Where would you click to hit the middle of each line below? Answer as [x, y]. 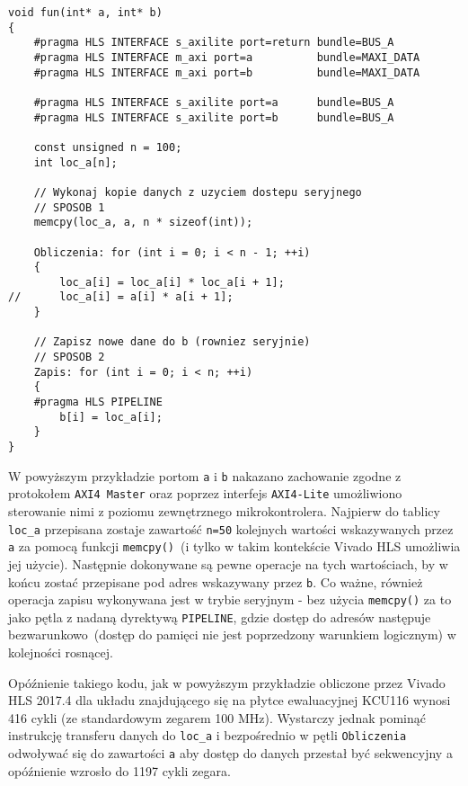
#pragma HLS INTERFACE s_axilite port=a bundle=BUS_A [214, 102]
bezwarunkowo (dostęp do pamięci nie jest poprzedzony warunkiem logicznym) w [232, 634]
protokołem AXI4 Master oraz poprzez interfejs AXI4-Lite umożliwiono [205, 493]
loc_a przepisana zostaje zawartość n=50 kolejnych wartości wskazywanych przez [231, 528]
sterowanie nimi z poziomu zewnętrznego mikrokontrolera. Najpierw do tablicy [224, 511]
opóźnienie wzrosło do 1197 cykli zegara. [119, 770]
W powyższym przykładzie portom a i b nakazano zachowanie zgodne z [205, 475]
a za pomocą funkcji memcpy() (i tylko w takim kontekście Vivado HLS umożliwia [234, 546]
